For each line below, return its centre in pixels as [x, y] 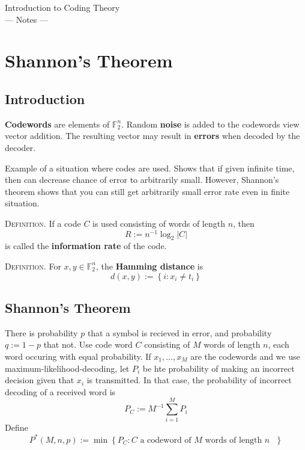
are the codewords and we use [245, 356]
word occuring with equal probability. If [78, 356]
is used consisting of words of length [159, 223]
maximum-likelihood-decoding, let [67, 368]
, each [279, 344]
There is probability [41, 332]
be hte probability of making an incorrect [219, 368]
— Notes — [27, 19]
